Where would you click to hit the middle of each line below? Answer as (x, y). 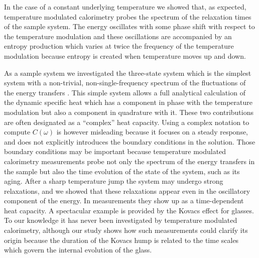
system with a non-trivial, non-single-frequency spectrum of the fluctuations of (125, 83)
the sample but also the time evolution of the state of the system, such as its (122, 171)
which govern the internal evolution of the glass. (78, 250)
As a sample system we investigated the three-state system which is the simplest (128, 73)
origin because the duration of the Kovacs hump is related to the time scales (121, 240)
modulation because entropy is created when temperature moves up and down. (125, 55)
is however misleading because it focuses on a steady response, (152, 132)
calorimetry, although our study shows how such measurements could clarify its (126, 230)
